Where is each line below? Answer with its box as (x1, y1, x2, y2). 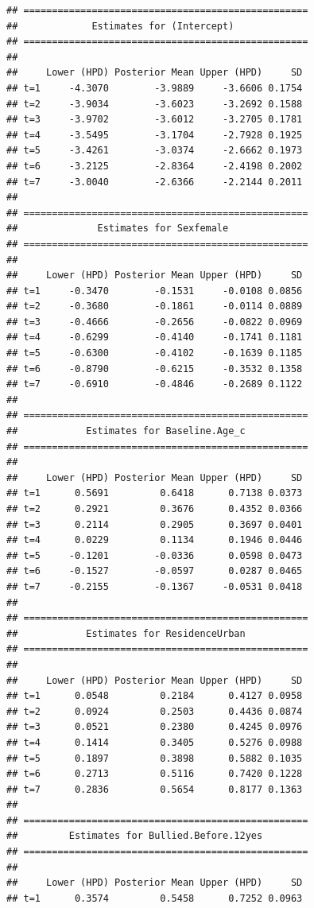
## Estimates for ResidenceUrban (6, 627, 246, 639)
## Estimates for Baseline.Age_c (6, 425, 246, 437)
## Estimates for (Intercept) (6, 20, 235, 32)
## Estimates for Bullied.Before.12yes (6, 830, 263, 842)
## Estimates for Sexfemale (6, 223, 229, 235)
